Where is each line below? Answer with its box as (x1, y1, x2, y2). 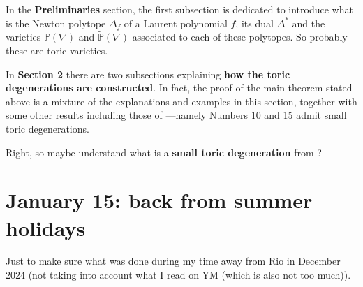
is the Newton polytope (6, 15, 106, 30)
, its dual (235, 15, 274, 30)
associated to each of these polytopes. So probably (132, 29, 348, 44)
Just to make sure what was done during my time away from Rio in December (6, 253, 341, 268)
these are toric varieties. (6, 43, 108, 57)
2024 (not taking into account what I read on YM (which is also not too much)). (6, 267, 351, 282)
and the (292, 15, 325, 30)
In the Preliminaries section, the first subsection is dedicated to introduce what (6, 2, 353, 16)
